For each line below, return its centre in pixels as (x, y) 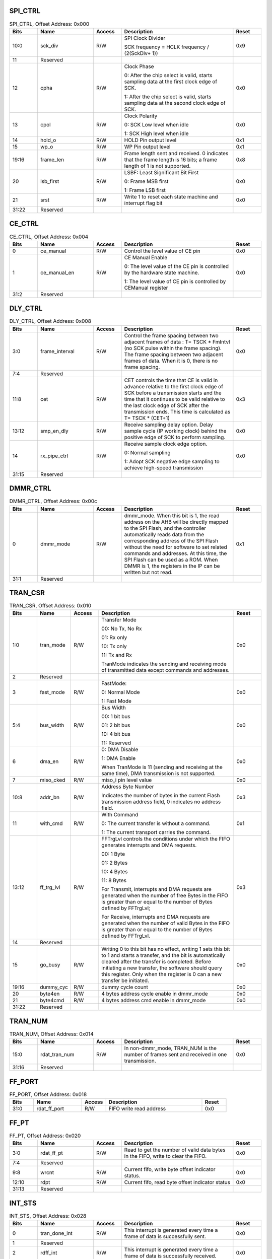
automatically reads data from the (164, 534)
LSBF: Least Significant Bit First (161, 172)
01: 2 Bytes (115, 863)
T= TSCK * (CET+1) (147, 418)
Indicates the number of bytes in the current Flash (161, 796)
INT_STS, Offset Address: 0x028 (48, 1216)
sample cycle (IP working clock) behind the (175, 431)
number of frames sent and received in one (176, 1055)
